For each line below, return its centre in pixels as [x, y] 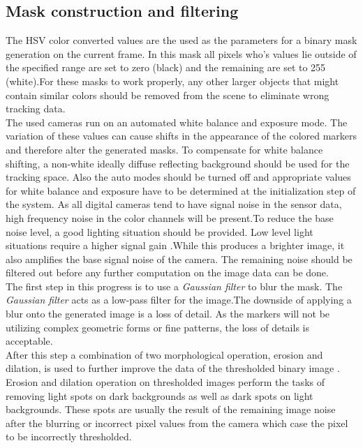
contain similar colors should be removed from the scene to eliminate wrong [168, 95]
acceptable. [29, 341]
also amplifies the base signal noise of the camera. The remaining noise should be [179, 259]
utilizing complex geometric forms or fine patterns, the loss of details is [157, 327]
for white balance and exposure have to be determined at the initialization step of [181, 190]
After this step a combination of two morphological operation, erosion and [164, 354]
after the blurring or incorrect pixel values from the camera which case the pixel [177, 423]
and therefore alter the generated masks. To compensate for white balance [164, 149]
